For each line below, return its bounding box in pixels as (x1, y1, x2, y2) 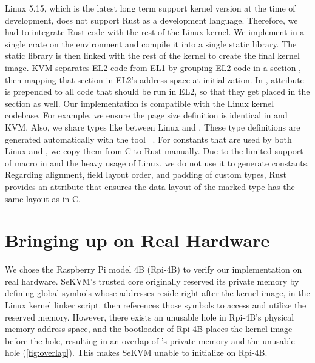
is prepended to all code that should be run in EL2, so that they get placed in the (5, 85, 310, 98)
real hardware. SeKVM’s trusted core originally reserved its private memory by (5, 274, 299, 287)
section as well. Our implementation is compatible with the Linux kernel (5, 97, 274, 109)
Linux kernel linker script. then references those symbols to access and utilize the (5, 299, 307, 311)
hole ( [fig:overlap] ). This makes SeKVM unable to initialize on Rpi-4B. (5, 346, 268, 359)
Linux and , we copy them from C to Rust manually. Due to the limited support (5, 144, 303, 157)
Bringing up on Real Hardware (5, 228, 270, 253)
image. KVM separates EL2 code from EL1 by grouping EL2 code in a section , (5, 61, 301, 73)
